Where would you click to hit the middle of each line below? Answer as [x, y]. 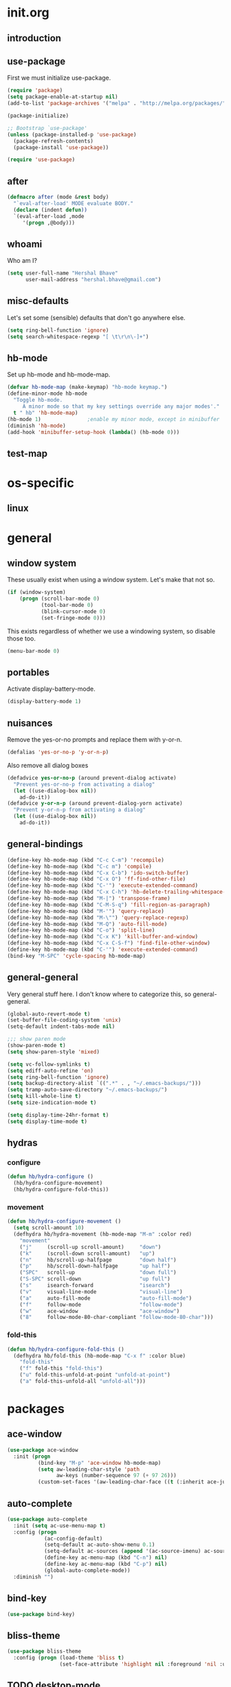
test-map [27, 453]
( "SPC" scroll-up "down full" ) [98, 1273]
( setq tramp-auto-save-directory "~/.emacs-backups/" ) [87, 1090]
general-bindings [45, 844]
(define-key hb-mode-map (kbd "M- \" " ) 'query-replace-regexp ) [98, 917]
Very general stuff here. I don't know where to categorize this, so [99, 994]
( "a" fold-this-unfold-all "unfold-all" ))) [83, 1382]
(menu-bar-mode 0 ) [33, 651]
